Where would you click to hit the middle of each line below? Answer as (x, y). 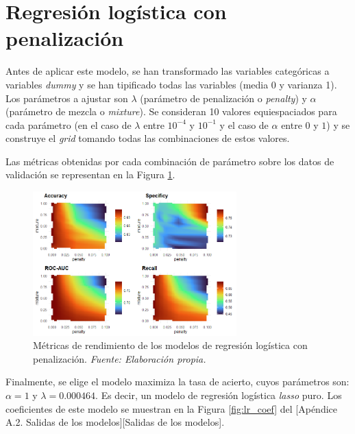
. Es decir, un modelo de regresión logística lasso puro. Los (219, 395)
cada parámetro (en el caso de (69, 124)
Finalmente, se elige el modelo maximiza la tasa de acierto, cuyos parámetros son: (177, 382)
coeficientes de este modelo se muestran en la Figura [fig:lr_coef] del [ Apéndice (171, 408)
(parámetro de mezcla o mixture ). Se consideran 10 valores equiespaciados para (171, 111)
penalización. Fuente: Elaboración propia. (120, 358)
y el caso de (244, 124)
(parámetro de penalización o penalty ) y (223, 98)
